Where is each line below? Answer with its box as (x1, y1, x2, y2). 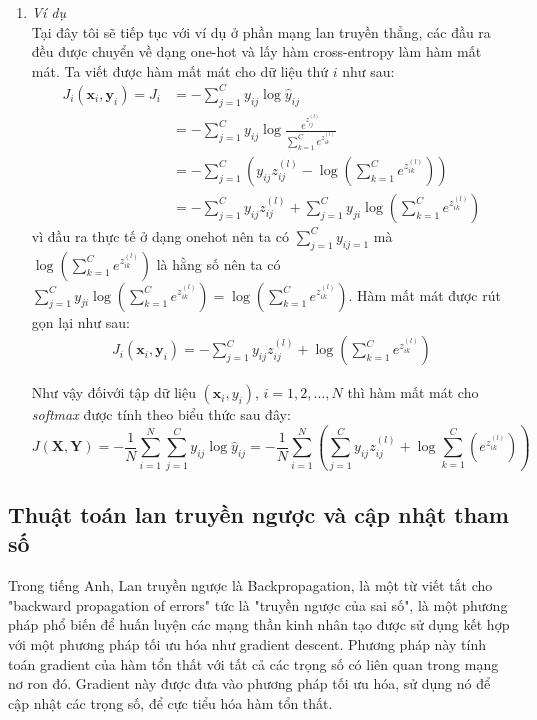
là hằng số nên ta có (156, 253, 281, 274)
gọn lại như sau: (31, 311, 130, 332)
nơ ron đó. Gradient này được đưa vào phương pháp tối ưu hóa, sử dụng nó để (8, 673, 491, 694)
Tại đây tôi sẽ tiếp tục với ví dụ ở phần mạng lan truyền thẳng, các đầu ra (31, 21, 491, 42)
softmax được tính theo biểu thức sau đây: (31, 404, 291, 425)
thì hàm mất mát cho (347, 382, 479, 403)
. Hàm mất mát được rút (348, 284, 501, 305)
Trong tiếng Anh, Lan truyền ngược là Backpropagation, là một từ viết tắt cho (8, 575, 493, 596)
